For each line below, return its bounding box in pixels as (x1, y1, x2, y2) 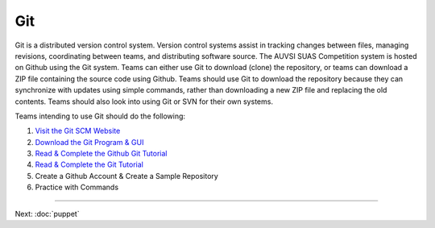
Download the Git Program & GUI (35, 137, 144, 147)
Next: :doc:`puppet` (14, 209, 80, 218)
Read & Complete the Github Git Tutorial (35, 149, 168, 159)
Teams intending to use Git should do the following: (14, 111, 185, 121)
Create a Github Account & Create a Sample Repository (35, 171, 219, 180)
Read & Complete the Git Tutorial (35, 160, 144, 169)
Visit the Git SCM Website (35, 126, 121, 136)
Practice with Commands (35, 182, 119, 193)
